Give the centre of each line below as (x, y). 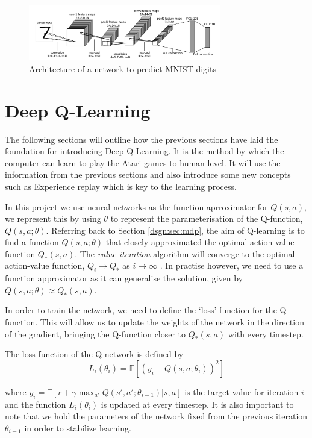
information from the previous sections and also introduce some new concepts (148, 174)
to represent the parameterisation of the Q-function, (207, 218)
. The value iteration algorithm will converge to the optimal (185, 253)
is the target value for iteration (242, 391)
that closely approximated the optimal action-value (200, 242)
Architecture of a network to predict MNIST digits (123, 68)
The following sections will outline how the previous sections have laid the (142, 139)
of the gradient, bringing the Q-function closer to (95, 333)
